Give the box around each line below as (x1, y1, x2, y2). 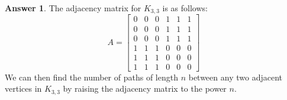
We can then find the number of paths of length (5, 70, 178, 83)
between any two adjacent (188, 70, 282, 83)
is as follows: (162, 2, 208, 14)
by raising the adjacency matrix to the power (63, 82, 227, 95)
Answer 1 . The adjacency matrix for (5, 2, 141, 14)
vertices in (5, 82, 42, 95)
